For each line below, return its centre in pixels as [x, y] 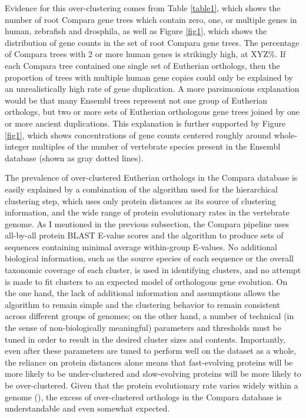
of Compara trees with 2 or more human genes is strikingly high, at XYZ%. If [145, 54]
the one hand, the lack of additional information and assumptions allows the [142, 293]
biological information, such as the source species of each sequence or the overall [149, 258]
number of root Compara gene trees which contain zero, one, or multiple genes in [151, 19]
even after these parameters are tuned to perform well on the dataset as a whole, [151, 351]
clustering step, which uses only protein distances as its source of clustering [140, 200]
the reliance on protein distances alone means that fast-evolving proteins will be [149, 362]
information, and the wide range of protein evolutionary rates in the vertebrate [147, 212]
